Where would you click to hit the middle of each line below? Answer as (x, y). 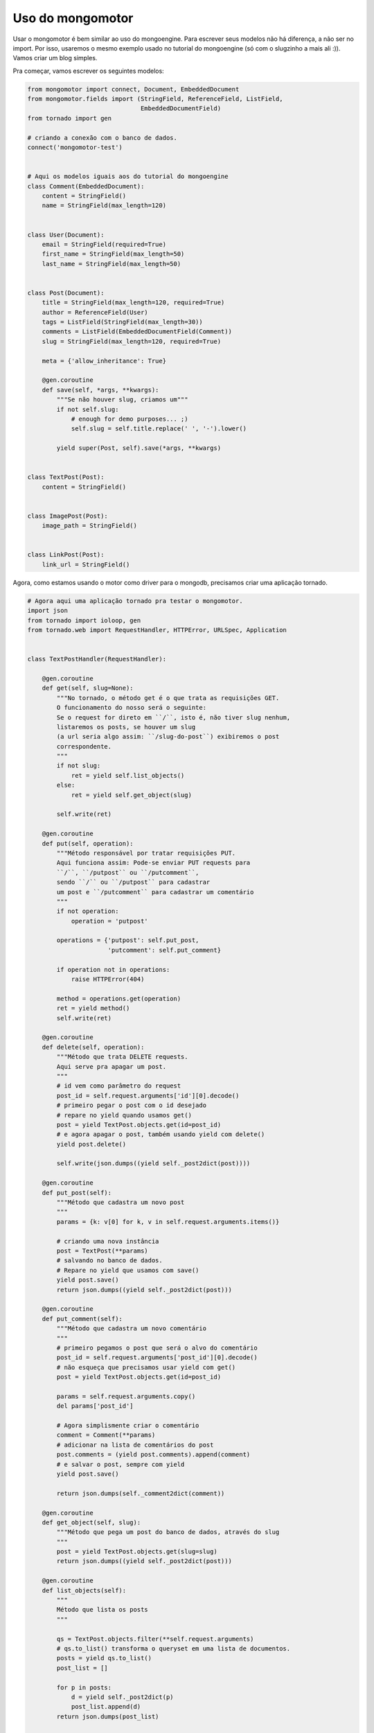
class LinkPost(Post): (66, 555)
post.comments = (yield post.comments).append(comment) (153, 1455)
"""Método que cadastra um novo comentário (132, 1329)
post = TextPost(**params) (102, 1251)
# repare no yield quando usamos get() (124, 1115)
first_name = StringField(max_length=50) (113, 254)
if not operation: (88, 911)
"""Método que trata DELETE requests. (122, 1057)
